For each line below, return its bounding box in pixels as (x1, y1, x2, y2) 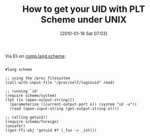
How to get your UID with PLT (22, 3, 146, 15)
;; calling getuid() (5, 115, 48, 120)
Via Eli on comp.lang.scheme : (5, 53, 66, 59)
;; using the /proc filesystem (5, 75, 70, 80)
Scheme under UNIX (40, 14, 127, 25)
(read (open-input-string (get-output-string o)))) (9, 106, 120, 111)
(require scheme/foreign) (5, 119, 59, 124)
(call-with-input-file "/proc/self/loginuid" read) (5, 80, 115, 85)
